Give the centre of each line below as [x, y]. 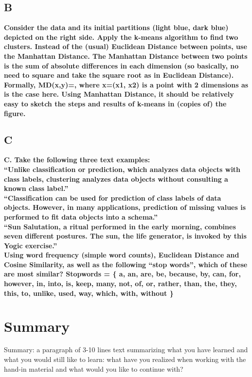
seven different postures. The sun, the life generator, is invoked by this [125, 236]
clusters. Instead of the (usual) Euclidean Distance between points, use [126, 46]
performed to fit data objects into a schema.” [81, 216]
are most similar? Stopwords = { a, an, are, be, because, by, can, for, [122, 274]
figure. [15, 113]
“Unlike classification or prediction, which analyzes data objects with [122, 169]
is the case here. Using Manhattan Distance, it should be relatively [119, 94]
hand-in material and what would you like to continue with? [94, 368]
